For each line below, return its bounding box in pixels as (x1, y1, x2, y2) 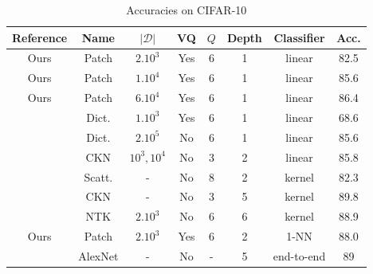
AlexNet (78, 247, 119, 264)
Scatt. (84, 168, 113, 185)
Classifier (273, 29, 325, 45)
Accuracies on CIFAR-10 (126, 2, 247, 18)
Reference (12, 29, 68, 45)
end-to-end (273, 247, 326, 264)
